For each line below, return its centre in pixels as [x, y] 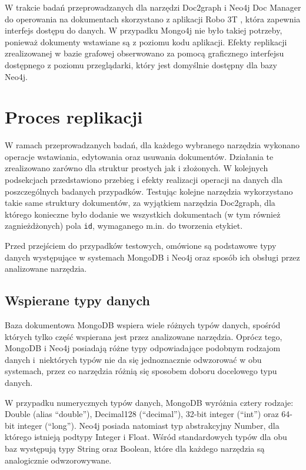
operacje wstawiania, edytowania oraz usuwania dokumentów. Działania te [139, 156]
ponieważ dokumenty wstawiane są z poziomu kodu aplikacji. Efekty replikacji [146, 41]
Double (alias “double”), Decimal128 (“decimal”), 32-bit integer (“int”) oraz [142, 414]
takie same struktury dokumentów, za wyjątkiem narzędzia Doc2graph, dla [140, 203]
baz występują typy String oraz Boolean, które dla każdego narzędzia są [135, 449]
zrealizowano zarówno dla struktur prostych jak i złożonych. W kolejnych [137, 168]
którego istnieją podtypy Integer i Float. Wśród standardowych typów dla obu [146, 437]
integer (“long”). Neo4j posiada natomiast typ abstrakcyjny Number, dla [148, 425]
